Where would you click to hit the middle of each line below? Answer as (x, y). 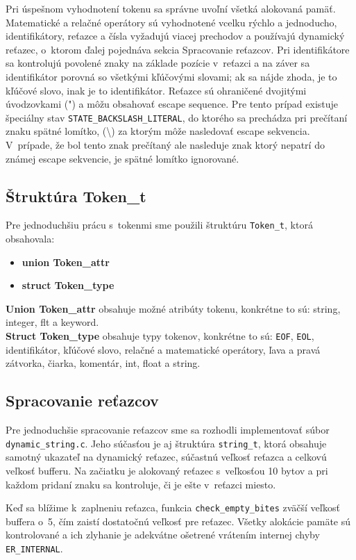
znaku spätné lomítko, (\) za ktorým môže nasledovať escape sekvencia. (158, 131)
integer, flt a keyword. (52, 322)
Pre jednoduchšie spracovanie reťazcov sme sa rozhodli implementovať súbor (168, 430)
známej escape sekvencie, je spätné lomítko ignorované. (122, 158)
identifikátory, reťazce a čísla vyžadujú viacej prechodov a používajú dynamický (175, 36)
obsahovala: (30, 239)
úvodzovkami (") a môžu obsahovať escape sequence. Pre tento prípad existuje (172, 104)
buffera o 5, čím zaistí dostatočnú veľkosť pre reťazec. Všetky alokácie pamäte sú (178, 521)
